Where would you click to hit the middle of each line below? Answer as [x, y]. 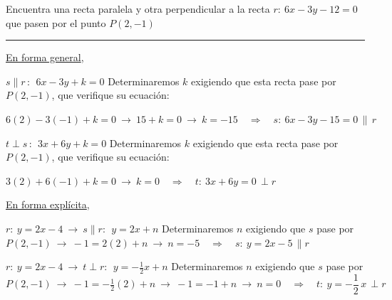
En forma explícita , [48, 204]
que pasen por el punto [56, 22]
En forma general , [45, 57]
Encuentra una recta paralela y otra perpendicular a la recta [138, 9]
